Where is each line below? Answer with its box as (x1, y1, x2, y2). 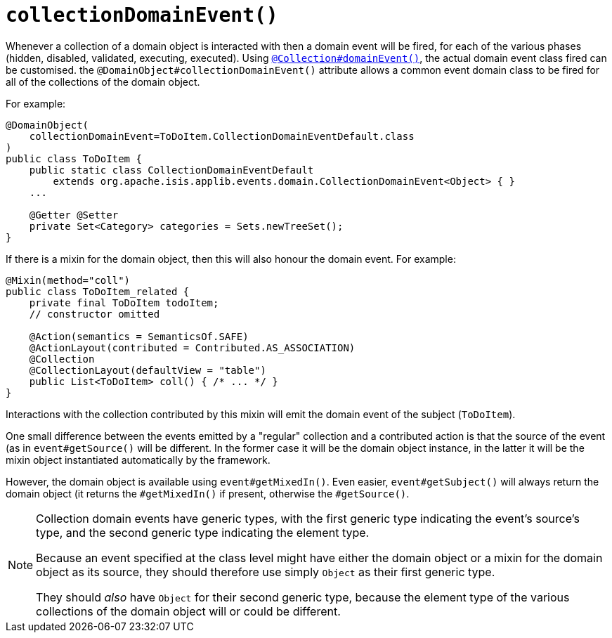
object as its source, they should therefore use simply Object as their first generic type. (36, 564, 495, 579)
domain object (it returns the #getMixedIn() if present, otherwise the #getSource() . (6, 487, 410, 500)
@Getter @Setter (29, 209, 119, 221)
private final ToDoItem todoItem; (29, 297, 219, 308)
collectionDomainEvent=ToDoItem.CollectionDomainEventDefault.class (29, 130, 415, 142)
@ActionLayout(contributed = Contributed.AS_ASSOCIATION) (29, 341, 356, 353)
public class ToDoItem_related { (6, 285, 190, 297)
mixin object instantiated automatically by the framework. (6, 453, 271, 466)
